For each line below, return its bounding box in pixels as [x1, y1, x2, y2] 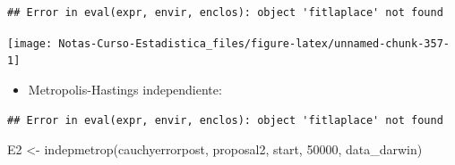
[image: [7, 37, 53, 50]
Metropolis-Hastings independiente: [28, 79, 222, 98]
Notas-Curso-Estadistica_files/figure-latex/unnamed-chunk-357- [58, 37, 450, 50]
